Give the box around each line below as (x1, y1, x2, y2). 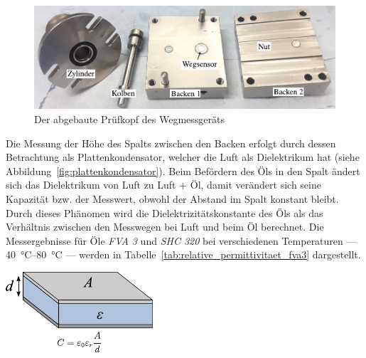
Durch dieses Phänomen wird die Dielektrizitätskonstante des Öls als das (6, 205, 323, 220)
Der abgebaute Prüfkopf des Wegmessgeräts (34, 111, 225, 126)
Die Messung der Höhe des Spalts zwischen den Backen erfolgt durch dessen (6, 135, 336, 150)
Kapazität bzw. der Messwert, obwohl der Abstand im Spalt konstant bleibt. (6, 191, 339, 206)
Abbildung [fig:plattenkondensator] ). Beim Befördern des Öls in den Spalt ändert (6, 163, 360, 178)
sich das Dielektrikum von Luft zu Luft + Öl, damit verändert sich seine (6, 177, 321, 192)
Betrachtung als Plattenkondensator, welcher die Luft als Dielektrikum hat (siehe (6, 149, 360, 164)
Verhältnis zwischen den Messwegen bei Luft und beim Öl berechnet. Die (6, 219, 324, 234)
